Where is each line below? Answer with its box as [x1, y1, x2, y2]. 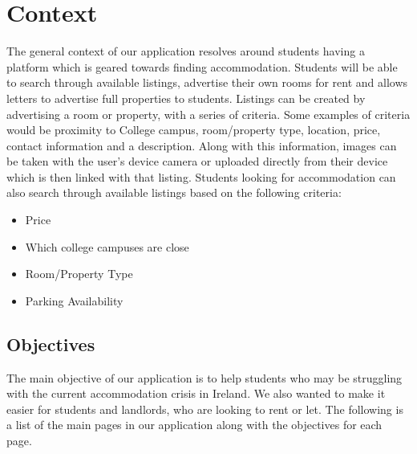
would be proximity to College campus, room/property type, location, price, [6, 121, 381, 138]
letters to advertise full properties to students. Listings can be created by [6, 89, 366, 106]
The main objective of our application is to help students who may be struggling [6, 369, 403, 386]
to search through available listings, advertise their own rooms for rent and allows [6, 74, 408, 91]
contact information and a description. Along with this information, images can [6, 137, 397, 153]
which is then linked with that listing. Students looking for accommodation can [6, 168, 396, 185]
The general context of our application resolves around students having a [6, 43, 365, 59]
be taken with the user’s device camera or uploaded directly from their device [6, 153, 388, 170]
